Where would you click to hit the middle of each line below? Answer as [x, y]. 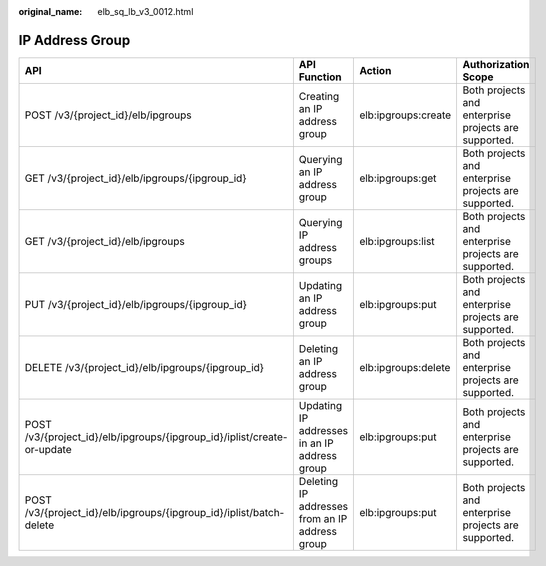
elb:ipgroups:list [397, 241]
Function [320, 77]
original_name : [50, 11]
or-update [48, 449]
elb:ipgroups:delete [405, 367]
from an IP [323, 518]
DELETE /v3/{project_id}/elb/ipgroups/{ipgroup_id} [144, 367]
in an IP [316, 443]
